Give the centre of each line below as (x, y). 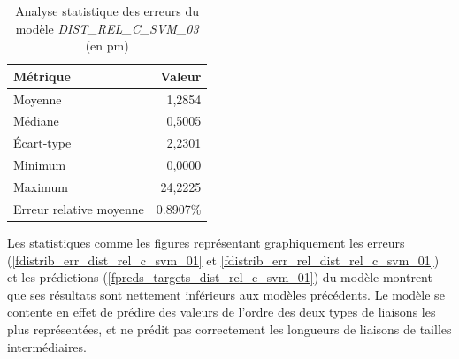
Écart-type (42, 143)
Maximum (41, 187)
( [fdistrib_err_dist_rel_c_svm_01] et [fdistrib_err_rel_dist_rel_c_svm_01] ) (223, 260)
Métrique (42, 76)
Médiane (36, 121)
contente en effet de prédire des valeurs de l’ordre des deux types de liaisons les (222, 312)
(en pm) (107, 46)
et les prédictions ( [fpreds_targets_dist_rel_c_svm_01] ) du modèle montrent (220, 277)
